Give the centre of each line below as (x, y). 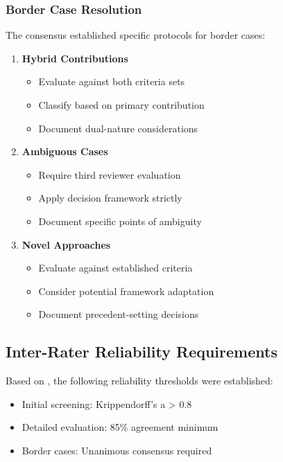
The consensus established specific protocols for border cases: (136, 35)
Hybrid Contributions (75, 58)
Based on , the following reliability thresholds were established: (139, 381)
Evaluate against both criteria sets (112, 81)
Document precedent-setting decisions (119, 314)
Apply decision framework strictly (110, 198)
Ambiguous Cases (65, 151)
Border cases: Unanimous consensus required (117, 450)
